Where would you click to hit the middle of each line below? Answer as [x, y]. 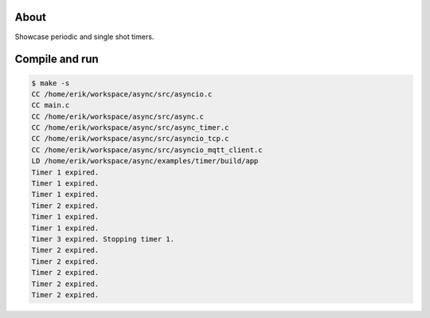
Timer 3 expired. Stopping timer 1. [103, 239]
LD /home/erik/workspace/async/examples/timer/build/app [145, 161]
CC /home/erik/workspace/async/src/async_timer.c [130, 128]
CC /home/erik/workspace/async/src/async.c [118, 116]
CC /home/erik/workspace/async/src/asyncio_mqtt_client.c [147, 150]
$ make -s [51, 83]
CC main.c [51, 105]
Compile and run [57, 59]
